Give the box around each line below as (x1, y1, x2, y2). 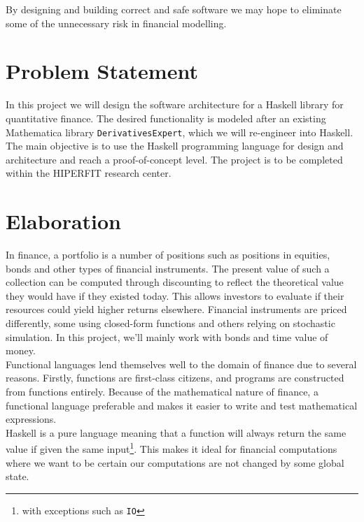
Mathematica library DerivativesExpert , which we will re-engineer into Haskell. (6, 124, 353, 139)
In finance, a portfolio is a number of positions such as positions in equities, (6, 247, 330, 262)
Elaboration (6, 207, 122, 235)
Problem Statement (6, 57, 198, 85)
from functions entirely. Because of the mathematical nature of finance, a (6, 384, 318, 398)
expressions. (6, 412, 57, 426)
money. (6, 343, 36, 358)
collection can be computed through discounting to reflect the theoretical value (6, 275, 344, 289)
